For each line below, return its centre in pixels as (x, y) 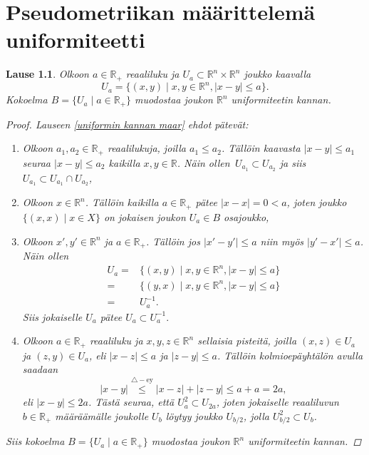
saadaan (40, 369)
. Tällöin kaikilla (122, 202)
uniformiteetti (76, 40)
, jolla (256, 415)
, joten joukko (317, 202)
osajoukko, (246, 216)
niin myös (282, 241)
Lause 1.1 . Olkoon (47, 74)
